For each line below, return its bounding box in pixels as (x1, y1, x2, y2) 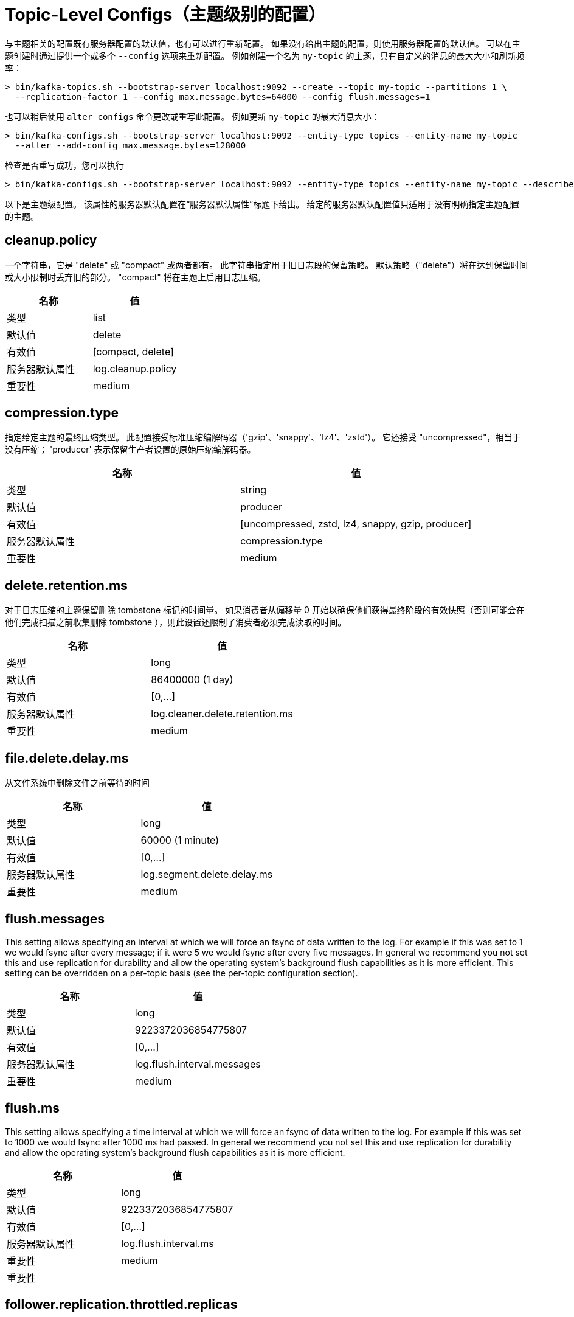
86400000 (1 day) (151, 673, 233, 686)
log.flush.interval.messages (134, 1057, 261, 1070)
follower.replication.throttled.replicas (5, 1297, 238, 1313)
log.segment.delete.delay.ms (140, 868, 273, 881)
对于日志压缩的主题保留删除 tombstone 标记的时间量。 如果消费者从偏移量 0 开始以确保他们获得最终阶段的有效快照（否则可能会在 (5, 605, 525, 616)
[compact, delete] (92, 345, 174, 358)
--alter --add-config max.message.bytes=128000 (15, 140, 246, 150)
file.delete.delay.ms (5, 750, 129, 766)
